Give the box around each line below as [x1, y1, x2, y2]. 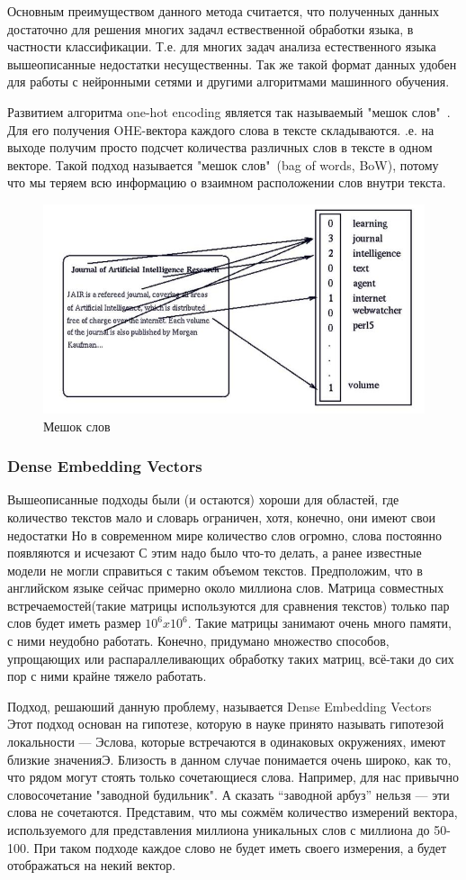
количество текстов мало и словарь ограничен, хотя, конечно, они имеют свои [7, 507, 435, 526]
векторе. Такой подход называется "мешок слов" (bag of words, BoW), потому [7, 155, 439, 174]
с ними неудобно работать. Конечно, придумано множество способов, [7, 631, 390, 650]
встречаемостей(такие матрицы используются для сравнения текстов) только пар [7, 595, 450, 614]
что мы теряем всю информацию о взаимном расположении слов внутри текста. [7, 173, 446, 192]
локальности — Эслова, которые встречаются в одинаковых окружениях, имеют [7, 732, 446, 751]
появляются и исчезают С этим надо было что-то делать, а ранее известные [7, 543, 422, 562]
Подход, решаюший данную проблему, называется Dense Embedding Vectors [7, 696, 432, 715]
